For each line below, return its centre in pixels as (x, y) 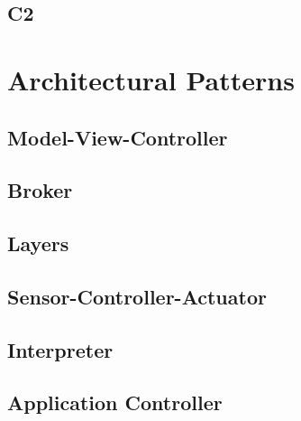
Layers (38, 243)
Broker (40, 190)
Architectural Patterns (151, 79)
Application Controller (115, 402)
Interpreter (60, 349)
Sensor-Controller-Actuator (137, 296)
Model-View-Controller (118, 137)
